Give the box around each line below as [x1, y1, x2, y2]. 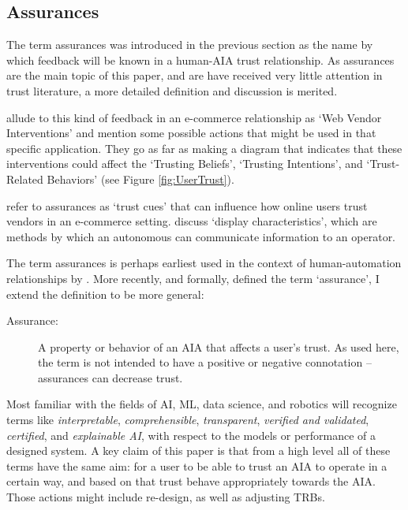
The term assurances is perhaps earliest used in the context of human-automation [6, 255, 402, 271]
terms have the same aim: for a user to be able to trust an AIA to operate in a [6, 457, 387, 474]
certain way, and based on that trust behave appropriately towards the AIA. [6, 473, 376, 490]
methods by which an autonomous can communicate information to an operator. [6, 228, 396, 244]
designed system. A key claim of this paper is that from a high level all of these [6, 442, 391, 459]
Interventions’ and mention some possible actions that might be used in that [6, 125, 376, 141]
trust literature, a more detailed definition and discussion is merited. [6, 82, 338, 99]
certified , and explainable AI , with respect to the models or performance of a [6, 426, 376, 443]
